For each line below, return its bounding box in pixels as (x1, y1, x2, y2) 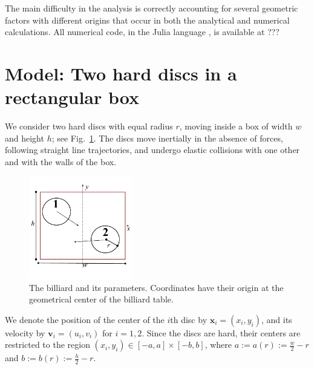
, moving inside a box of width (179, 120, 293, 132)
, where (204, 338, 232, 351)
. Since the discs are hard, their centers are (142, 326, 301, 339)
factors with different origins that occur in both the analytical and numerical (5, 13, 290, 26)
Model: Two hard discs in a (5, 60, 237, 85)
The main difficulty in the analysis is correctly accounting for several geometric (5, 2, 298, 14)
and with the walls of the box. (5, 155, 117, 168)
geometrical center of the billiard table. (29, 293, 174, 305)
